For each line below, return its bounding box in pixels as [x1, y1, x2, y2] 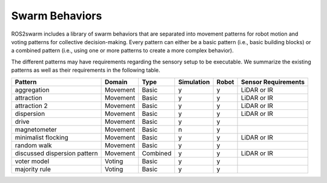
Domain [104, 77, 128, 86]
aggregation [15, 85, 50, 94]
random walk [15, 141, 52, 149]
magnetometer [15, 125, 57, 133]
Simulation [178, 77, 210, 86]
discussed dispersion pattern [15, 149, 98, 157]
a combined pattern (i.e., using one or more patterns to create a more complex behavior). [11, 47, 234, 54]
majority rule [15, 165, 51, 173]
